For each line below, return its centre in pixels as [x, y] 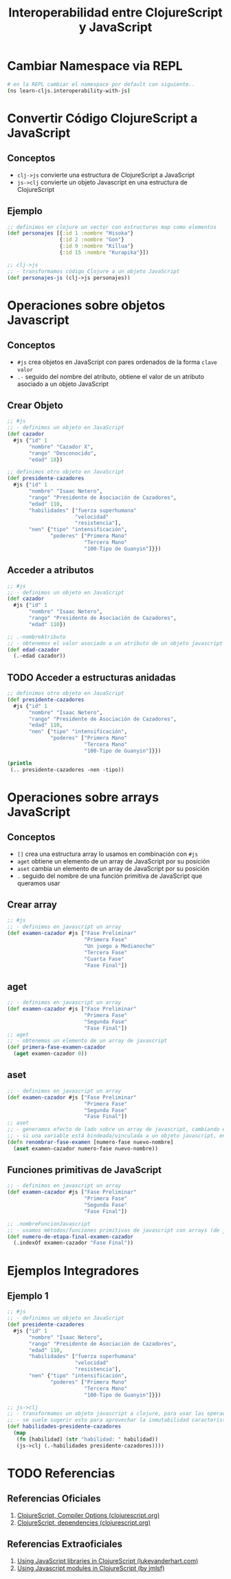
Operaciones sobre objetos [86, 305]
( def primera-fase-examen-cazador [57, 1047]
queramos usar [38, 883]
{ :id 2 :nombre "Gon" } [92, 240]
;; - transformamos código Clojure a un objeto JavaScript [93, 271]
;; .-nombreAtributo [37, 637]
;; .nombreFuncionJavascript [49, 1224]
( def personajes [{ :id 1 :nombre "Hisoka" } [70, 233]
